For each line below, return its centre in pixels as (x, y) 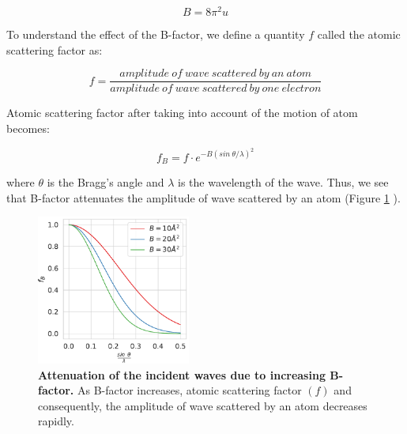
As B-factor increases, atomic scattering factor (189, 390)
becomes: (28, 128)
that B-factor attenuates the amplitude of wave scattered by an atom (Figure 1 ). (203, 197)
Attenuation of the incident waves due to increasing (182, 374)
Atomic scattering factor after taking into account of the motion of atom (182, 113)
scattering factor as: (55, 49)
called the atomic (359, 34)
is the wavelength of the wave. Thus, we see (283, 182)
